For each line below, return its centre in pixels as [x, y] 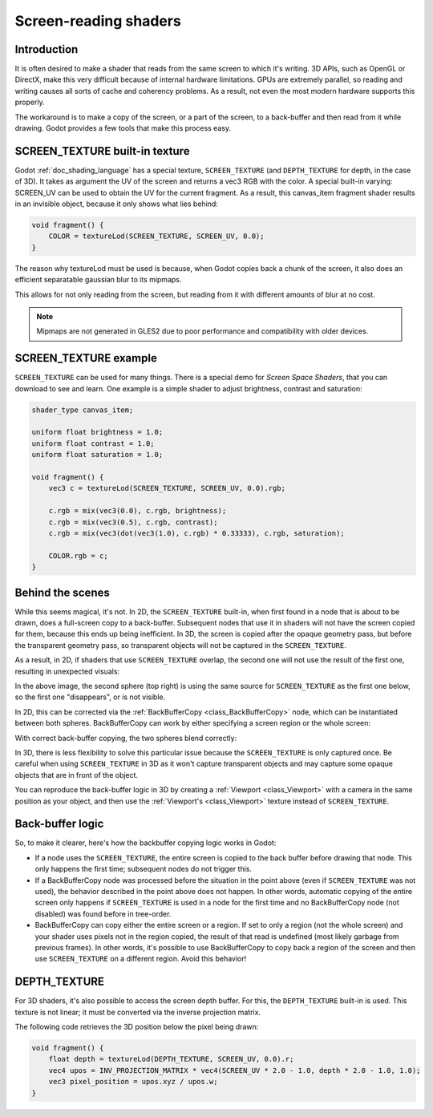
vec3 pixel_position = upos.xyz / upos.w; [133, 1082]
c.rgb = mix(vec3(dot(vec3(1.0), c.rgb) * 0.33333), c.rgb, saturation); [196, 533]
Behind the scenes [62, 592]
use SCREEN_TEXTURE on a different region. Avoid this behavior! [141, 959]
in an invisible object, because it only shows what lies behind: [116, 204]
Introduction [47, 49]
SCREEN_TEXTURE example [86, 358]
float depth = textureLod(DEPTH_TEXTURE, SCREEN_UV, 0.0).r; [171, 1059]
